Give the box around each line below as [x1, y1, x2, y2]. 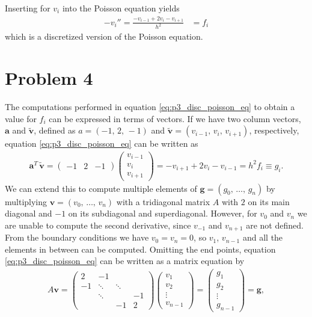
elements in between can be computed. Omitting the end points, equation [5, 242, 276, 255]
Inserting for [5, 2, 50, 14]
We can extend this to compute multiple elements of [5, 182, 197, 194]
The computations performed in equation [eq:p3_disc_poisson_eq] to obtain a [5, 100, 295, 113]
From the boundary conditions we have [5, 231, 149, 244]
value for [5, 112, 37, 125]
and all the [242, 231, 283, 244]
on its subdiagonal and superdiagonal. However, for [68, 207, 257, 220]
